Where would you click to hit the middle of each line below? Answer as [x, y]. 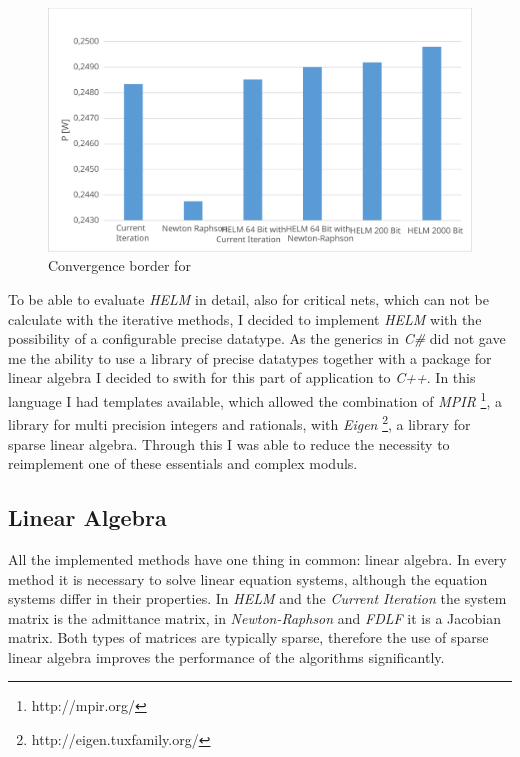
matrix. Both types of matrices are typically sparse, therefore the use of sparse [248, 637]
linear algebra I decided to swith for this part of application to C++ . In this [242, 377]
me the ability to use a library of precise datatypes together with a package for [250, 357]
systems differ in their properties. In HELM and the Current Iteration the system [257, 598]
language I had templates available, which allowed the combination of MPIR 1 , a [255, 399]
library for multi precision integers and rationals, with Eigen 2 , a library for [239, 422]
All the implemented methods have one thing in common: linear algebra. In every [257, 558]
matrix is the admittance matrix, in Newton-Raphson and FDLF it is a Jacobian [254, 617]
